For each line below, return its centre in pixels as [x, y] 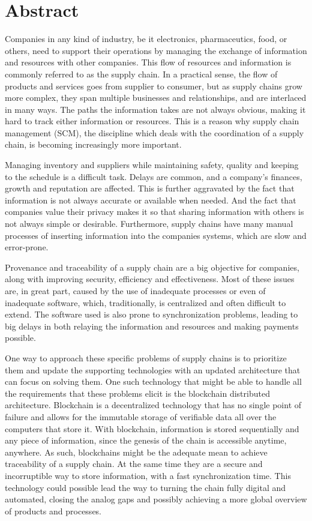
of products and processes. [53, 510]
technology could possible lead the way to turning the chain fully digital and [145, 487]
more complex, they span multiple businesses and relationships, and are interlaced [156, 98]
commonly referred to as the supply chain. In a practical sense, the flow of [141, 74]
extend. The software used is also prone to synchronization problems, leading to [151, 314]
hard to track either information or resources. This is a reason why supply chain [152, 121]
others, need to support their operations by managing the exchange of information [156, 50]
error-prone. [27, 247]
